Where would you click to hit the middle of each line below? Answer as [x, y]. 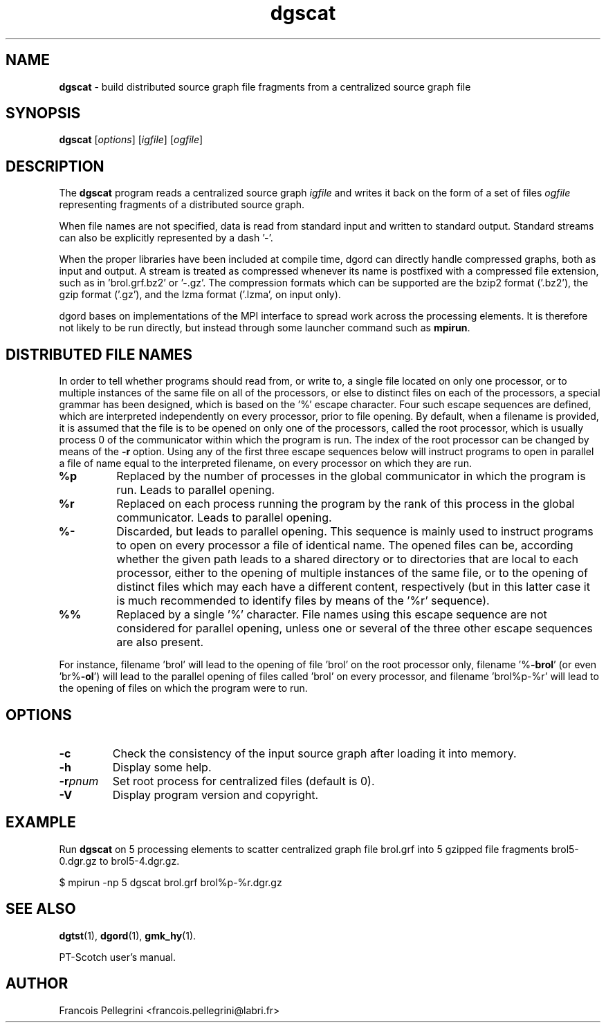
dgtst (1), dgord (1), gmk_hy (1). [128, 935]
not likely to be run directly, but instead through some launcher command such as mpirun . [265, 328]
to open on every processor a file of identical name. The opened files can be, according [345, 545]
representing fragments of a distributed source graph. [182, 205]
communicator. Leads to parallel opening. [224, 518]
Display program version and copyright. [215, 795]
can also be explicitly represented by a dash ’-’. [166, 238]
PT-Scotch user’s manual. [117, 957]
